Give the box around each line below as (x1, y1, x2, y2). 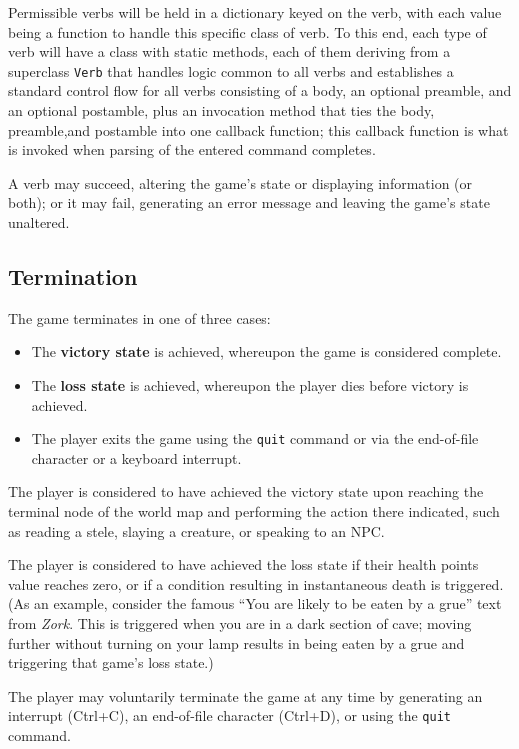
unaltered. (8, 212, 70, 232)
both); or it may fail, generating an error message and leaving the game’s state (8, 192, 490, 213)
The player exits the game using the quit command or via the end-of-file (31, 428, 479, 449)
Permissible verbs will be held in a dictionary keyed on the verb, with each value (8, 2, 502, 22)
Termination (8, 260, 138, 291)
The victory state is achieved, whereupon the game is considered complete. (31, 341, 502, 362)
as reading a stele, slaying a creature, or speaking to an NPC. (8, 520, 385, 541)
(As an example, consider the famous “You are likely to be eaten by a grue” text (8, 593, 502, 614)
